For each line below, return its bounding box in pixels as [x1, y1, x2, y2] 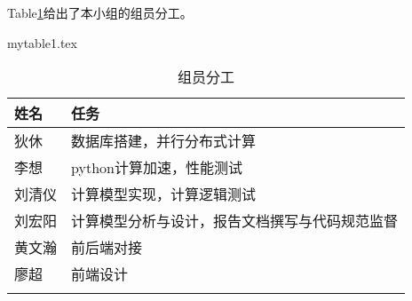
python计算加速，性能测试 [71, 157, 242, 178]
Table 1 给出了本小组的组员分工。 [7, 4, 193, 21]
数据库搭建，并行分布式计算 [71, 131, 257, 152]
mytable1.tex [7, 33, 77, 51]
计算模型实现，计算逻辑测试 [71, 184, 257, 205]
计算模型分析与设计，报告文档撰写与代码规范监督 [71, 210, 399, 232]
